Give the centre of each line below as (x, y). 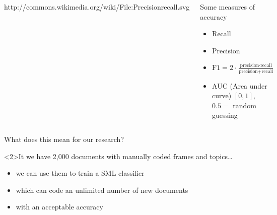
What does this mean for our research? (64, 139)
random (245, 105)
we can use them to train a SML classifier (80, 173)
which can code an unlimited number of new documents (102, 190)
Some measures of (227, 7)
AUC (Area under (240, 85)
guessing (225, 115)
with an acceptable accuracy (59, 207)
